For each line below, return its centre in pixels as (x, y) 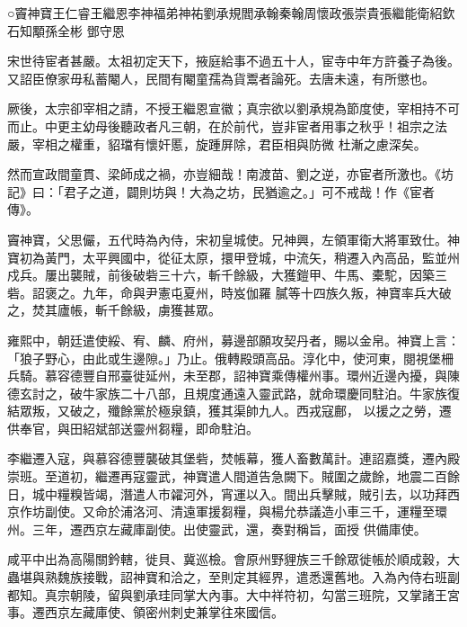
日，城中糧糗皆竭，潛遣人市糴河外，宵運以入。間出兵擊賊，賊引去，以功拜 (227, 493)
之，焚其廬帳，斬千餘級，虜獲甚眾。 (114, 310)
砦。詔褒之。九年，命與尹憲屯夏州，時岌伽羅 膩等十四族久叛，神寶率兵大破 (229, 292)
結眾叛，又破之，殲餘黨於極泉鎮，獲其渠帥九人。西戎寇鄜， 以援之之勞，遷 (229, 411)
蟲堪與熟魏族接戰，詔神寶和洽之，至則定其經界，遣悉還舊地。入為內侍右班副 (233, 577)
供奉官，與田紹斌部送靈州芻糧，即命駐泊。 (133, 428)
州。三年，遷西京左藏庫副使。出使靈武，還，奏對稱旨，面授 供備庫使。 (217, 528)
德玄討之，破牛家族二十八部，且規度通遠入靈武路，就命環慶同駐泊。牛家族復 (233, 393)
